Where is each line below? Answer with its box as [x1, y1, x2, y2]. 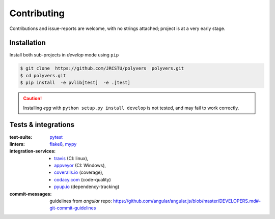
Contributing [9, 8, 65, 19]
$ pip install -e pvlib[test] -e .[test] [20, 80, 131, 86]
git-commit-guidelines [49, 205, 96, 211]
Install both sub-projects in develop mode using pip [9, 52, 119, 58]
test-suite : [9, 134, 33, 140]
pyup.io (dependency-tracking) [54, 183, 120, 190]
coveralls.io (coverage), [54, 169, 104, 175]
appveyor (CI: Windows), [54, 163, 106, 169]
